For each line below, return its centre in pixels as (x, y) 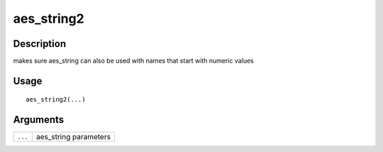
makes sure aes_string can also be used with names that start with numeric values (134, 61)
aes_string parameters (73, 137)
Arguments (39, 120)
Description (40, 44)
